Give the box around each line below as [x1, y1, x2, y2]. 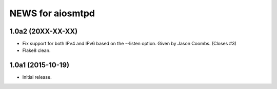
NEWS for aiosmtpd [9, 8, 95, 19]
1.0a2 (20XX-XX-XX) [9, 27, 78, 36]
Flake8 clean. [22, 47, 51, 53]
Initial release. [22, 74, 52, 80]
